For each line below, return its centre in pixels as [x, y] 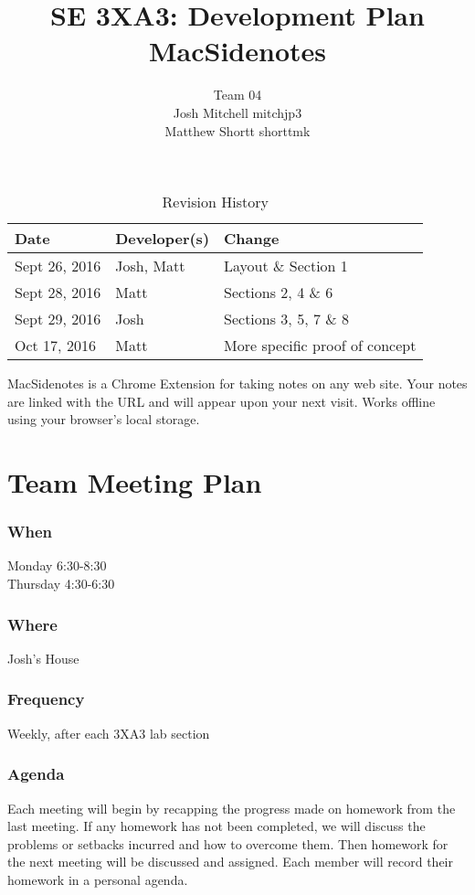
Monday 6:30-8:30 [57, 565]
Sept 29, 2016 [58, 319]
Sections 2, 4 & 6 [279, 293]
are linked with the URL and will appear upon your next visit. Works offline [222, 401]
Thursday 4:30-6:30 [61, 584]
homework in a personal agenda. [98, 879]
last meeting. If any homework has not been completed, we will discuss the [216, 826]
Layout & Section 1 [286, 266]
